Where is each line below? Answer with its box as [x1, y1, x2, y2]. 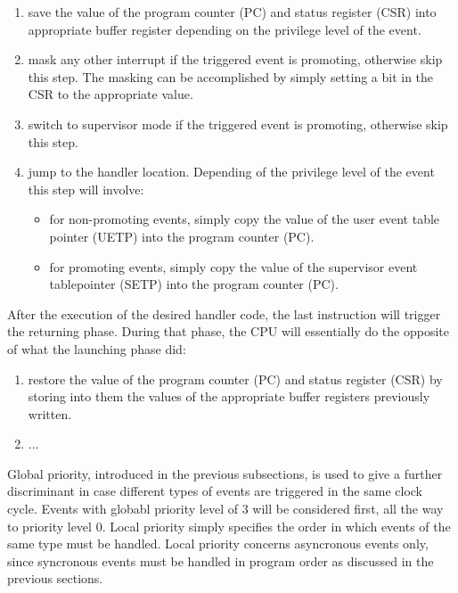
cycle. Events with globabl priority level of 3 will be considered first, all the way [7, 499, 444, 518]
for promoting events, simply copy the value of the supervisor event [49, 257, 418, 276]
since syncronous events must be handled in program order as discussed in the [7, 551, 434, 570]
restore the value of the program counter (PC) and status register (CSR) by [28, 369, 443, 388]
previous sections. [7, 569, 103, 588]
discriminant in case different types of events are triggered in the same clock [7, 482, 423, 500]
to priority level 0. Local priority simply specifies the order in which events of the [7, 516, 451, 535]
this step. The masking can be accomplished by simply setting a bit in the [28, 67, 434, 86]
